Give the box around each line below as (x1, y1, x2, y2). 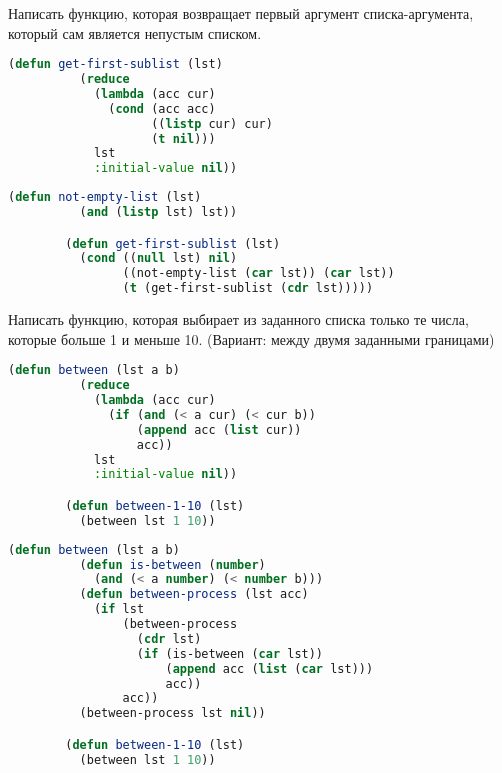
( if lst (93, 602, 145, 617)
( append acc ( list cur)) (136, 422, 302, 437)
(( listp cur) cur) (151, 116, 273, 131)
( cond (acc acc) (108, 101, 216, 116)
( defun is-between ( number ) (79, 557, 266, 572)
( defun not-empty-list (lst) (8, 190, 202, 205)
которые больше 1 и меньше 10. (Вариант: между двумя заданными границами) (8, 328, 495, 349)
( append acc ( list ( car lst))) (165, 661, 374, 676)
